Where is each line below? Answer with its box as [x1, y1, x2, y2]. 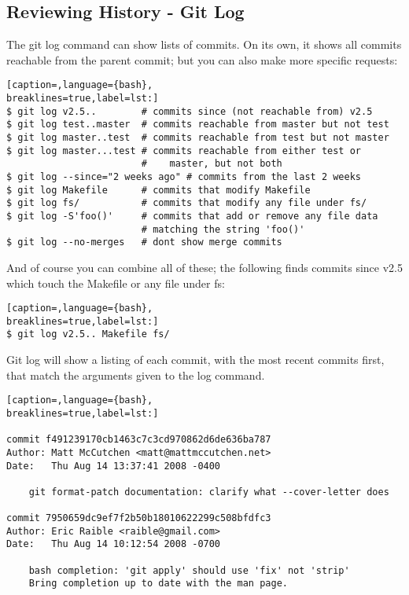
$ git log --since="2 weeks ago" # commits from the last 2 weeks [6, 171, 362, 182]
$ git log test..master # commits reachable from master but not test [6, 119, 389, 130]
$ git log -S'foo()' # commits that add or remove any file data [6, 210, 378, 222]
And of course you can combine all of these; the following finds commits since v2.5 [6, 259, 403, 275]
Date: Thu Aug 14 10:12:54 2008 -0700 [6, 538, 221, 550]
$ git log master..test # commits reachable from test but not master [6, 132, 389, 144]
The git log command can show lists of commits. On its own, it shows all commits [6, 36, 402, 53]
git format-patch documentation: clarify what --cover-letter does [28, 486, 389, 498]
